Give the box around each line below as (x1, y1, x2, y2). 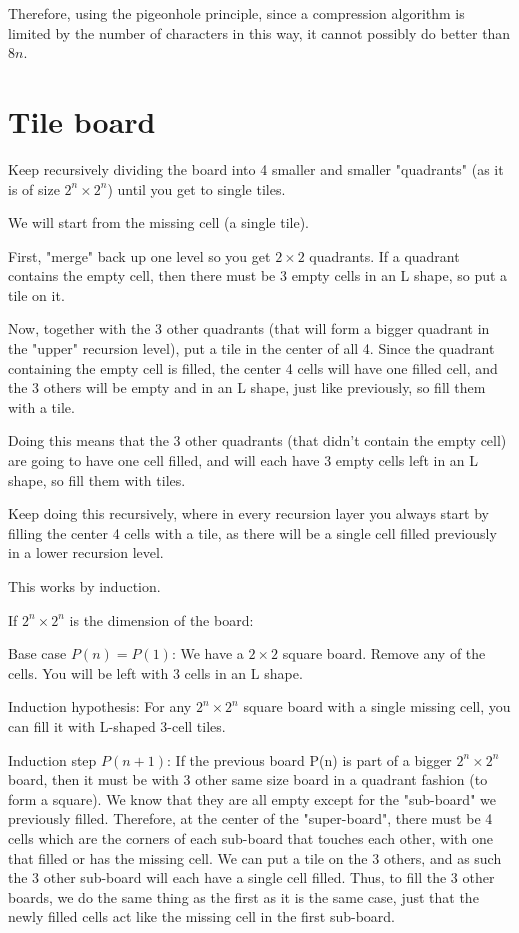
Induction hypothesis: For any (8, 696, 192, 717)
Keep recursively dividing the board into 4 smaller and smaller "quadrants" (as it (8, 158, 504, 179)
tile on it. (8, 284, 65, 305)
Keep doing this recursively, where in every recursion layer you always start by (8, 503, 489, 524)
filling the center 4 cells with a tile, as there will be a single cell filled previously (8, 522, 497, 543)
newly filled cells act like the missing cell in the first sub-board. (8, 906, 396, 927)
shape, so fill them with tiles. (8, 469, 186, 490)
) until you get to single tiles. (107, 178, 286, 199)
